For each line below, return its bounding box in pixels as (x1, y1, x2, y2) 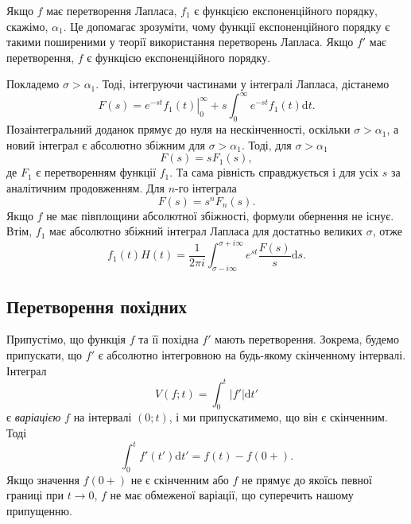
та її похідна (138, 331, 199, 347)
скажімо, (6, 17, 48, 34)
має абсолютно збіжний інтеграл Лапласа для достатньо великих (48, 223, 363, 239)
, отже (372, 223, 403, 239)
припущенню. (6, 503, 72, 519)
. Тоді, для (242, 136, 292, 153)
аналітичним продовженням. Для (6, 180, 165, 196)
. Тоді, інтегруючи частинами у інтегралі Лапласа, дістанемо (95, 76, 390, 92)
